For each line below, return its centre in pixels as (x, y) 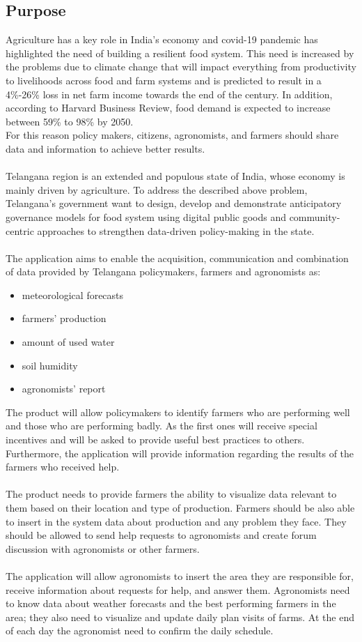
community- (315, 216)
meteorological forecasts (73, 295)
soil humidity (50, 365)
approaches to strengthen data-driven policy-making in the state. (176, 230)
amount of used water (68, 342)
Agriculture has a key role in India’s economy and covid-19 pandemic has (162, 39)
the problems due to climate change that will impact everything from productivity (181, 67)
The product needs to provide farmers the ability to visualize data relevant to (171, 494)
